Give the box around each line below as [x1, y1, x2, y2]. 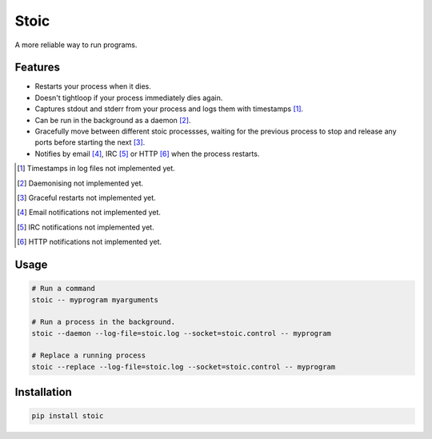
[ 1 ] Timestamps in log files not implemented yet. [17, 164, 175, 174]
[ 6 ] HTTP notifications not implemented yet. [17, 237, 162, 247]
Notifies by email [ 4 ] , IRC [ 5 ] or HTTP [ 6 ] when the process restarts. [34, 149, 260, 158]
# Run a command [31, 284, 96, 293]
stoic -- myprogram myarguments [31, 295, 159, 304]
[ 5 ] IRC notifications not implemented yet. [17, 222, 155, 232]
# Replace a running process [31, 351, 146, 360]
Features [14, 61, 60, 74]
